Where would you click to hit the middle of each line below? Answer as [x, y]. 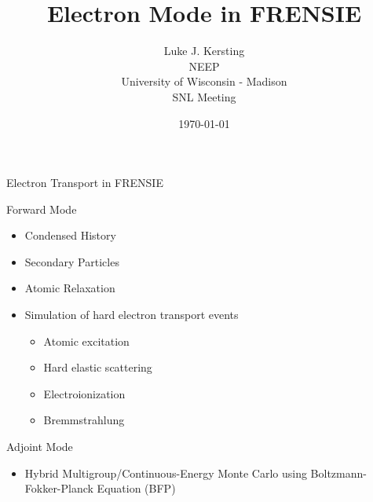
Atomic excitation [86, 341]
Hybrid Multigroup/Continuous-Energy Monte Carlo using [166, 473]
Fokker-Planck [59, 488]
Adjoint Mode [40, 447]
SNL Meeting [204, 96]
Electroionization [84, 393]
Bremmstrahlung [84, 420]
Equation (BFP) [136, 488]
